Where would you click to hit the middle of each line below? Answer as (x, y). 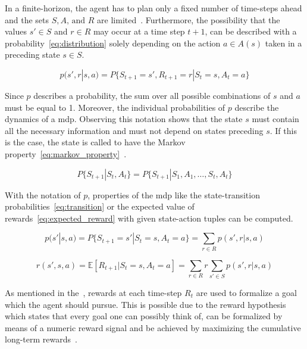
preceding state (32, 54)
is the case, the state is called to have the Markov (95, 142)
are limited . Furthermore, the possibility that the (189, 19)
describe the (257, 107)
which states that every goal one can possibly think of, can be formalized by (144, 316)
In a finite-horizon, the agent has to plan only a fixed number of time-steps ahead (153, 8)
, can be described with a (251, 31)
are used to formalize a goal (246, 292)
